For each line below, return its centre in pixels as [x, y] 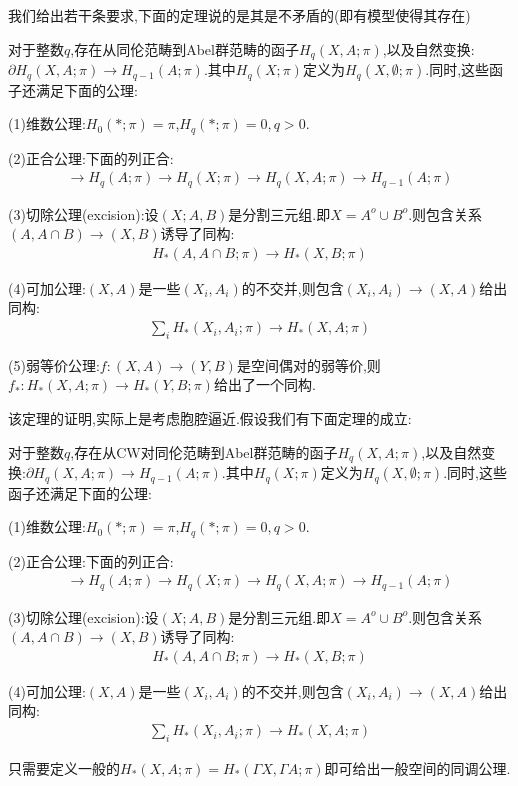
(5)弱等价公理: [54, 364]
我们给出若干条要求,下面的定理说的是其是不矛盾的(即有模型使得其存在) [239, 15]
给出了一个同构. [264, 384]
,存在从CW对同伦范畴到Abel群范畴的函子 [204, 451]
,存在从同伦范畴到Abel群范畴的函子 [184, 48]
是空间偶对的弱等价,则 [308, 364]
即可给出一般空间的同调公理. [417, 767]
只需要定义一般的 [64, 767]
